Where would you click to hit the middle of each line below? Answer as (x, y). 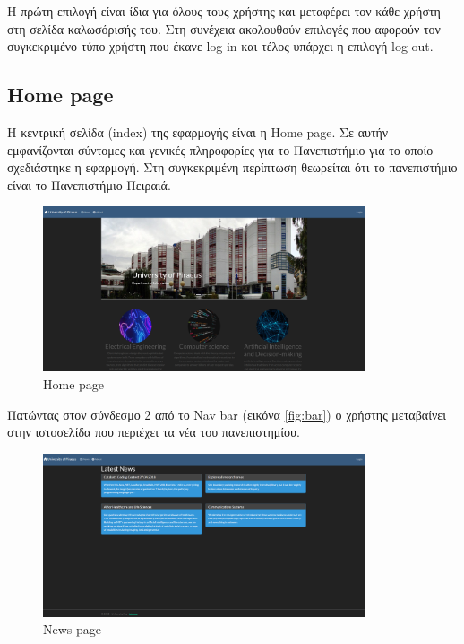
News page (73, 629)
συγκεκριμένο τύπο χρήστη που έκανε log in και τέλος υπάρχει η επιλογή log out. (220, 46)
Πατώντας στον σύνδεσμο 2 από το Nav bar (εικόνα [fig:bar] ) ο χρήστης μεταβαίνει (227, 414)
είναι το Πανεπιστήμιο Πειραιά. (89, 184)
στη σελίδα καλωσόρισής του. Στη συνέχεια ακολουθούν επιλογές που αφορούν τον (224, 28)
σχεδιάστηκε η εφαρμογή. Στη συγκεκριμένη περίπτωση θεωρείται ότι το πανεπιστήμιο (232, 167)
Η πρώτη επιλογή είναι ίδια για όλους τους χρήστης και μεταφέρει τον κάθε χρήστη (224, 11)
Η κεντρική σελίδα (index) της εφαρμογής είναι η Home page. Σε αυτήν (198, 131)
